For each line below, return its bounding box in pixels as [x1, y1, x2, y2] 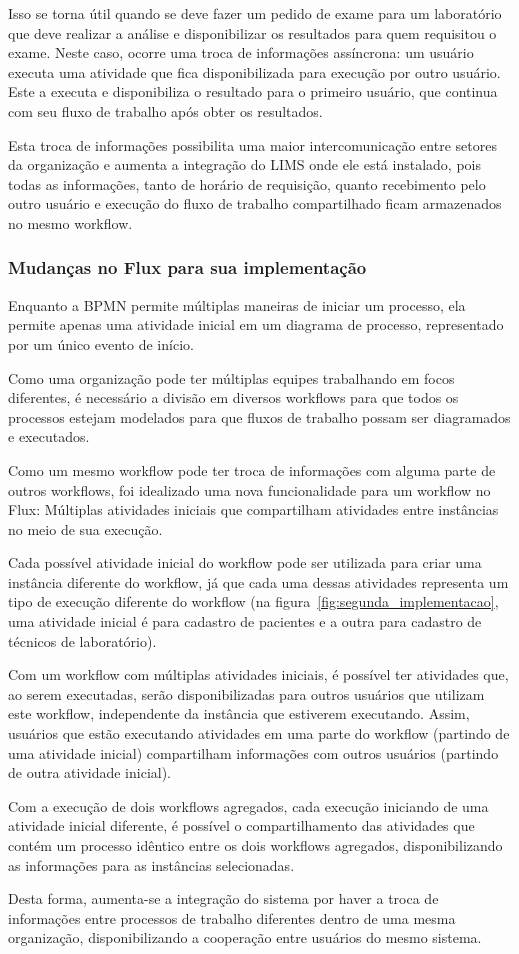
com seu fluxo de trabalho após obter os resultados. [8, 100, 323, 121]
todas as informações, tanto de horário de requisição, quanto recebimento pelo [8, 173, 486, 194]
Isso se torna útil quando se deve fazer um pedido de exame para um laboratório [8, 3, 502, 23]
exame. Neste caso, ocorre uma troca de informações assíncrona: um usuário [8, 42, 474, 63]
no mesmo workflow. [8, 212, 133, 233]
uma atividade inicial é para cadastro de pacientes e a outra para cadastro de [8, 611, 482, 632]
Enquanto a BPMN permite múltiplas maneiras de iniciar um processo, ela [8, 294, 466, 315]
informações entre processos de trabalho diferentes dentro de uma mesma [8, 907, 456, 928]
